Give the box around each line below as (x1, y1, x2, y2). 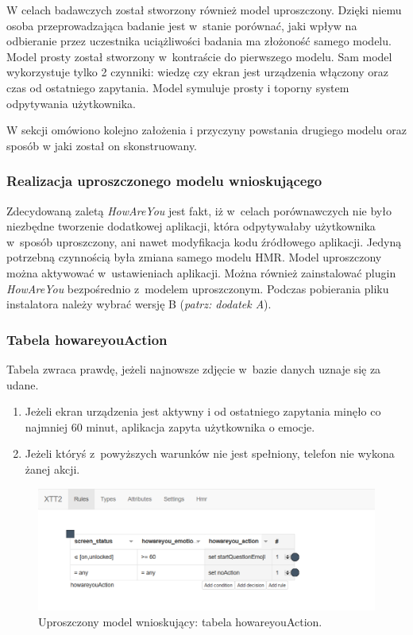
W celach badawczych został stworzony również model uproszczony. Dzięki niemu (6, 2, 402, 17)
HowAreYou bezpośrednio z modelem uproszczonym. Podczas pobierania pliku (6, 280, 389, 296)
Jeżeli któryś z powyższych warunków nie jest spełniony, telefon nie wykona (25, 445, 395, 462)
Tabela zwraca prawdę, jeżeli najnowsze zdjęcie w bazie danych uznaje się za (6, 360, 381, 377)
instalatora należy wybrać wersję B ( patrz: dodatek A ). (6, 296, 272, 312)
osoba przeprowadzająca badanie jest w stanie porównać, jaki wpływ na (6, 17, 357, 33)
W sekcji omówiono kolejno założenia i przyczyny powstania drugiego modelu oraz (6, 122, 407, 138)
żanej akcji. (25, 460, 80, 477)
